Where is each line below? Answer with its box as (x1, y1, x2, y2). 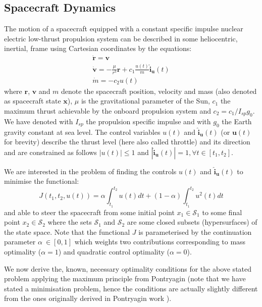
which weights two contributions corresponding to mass (74, 236, 246, 247)
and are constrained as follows (4, 146, 97, 157)
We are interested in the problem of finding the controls (4, 166, 177, 176)
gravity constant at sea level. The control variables (4, 126, 161, 137)
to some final (202, 207, 242, 217)
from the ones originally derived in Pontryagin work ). (4, 293, 172, 303)
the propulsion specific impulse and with (86, 116, 211, 126)
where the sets (47, 217, 92, 227)
